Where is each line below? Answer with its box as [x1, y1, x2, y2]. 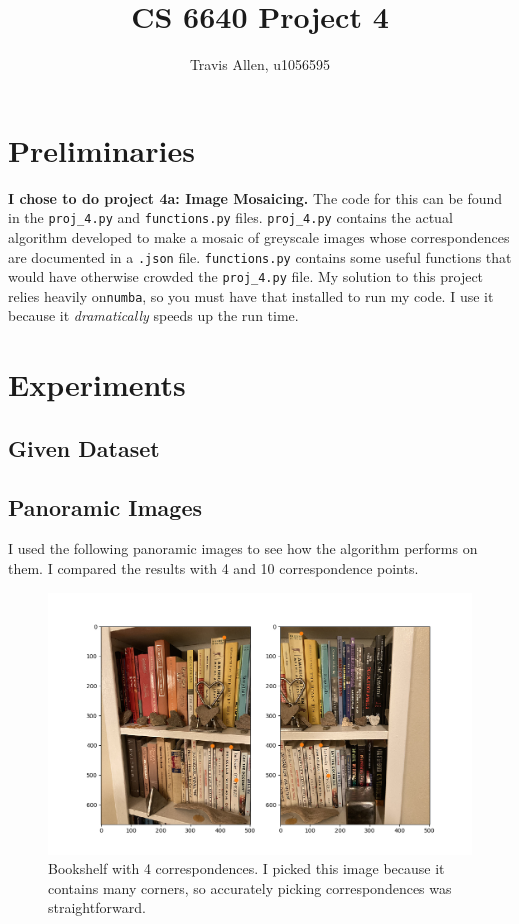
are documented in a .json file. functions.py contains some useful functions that [8, 246, 512, 267]
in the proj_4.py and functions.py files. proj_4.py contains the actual [8, 207, 453, 228]
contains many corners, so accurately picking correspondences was [48, 877, 452, 898]
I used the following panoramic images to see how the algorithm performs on [8, 538, 478, 559]
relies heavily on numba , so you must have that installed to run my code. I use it [8, 285, 494, 306]
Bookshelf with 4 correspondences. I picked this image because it [48, 858, 445, 879]
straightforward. [48, 897, 146, 918]
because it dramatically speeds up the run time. [8, 305, 299, 326]
